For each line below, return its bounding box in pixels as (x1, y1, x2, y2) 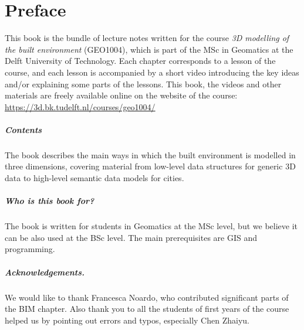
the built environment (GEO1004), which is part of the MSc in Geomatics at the (5, 43, 293, 55)
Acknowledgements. (5, 266, 85, 278)
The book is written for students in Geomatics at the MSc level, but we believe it (5, 220, 298, 232)
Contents (5, 123, 42, 135)
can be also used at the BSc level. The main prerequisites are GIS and (5, 231, 258, 243)
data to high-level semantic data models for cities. (5, 172, 184, 184)
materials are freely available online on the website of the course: (5, 89, 238, 101)
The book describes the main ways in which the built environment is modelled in (5, 148, 296, 161)
